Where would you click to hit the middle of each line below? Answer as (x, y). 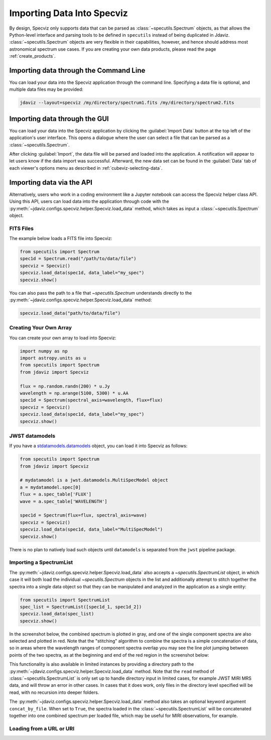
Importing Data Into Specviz (69, 13)
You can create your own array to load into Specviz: (63, 338)
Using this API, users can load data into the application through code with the (89, 201)
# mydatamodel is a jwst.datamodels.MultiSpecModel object (94, 480)
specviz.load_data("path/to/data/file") (70, 313)
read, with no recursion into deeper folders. (54, 692)
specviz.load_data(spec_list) (57, 614)
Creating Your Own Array (41, 328)
